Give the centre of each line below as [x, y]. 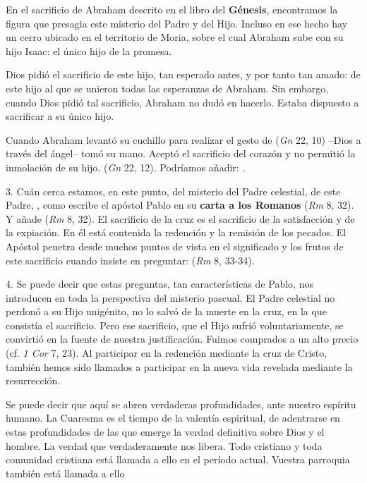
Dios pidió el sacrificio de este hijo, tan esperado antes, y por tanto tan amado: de [183, 74]
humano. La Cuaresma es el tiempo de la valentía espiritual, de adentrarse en [173, 418]
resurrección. [33, 380]
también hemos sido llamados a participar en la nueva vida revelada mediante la [179, 366]
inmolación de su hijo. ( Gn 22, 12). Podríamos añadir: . [126, 167]
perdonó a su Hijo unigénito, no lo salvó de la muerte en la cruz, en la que [166, 311]
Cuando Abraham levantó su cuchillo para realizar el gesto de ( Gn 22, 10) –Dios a [183, 139]
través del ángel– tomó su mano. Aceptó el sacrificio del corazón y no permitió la [181, 153]
